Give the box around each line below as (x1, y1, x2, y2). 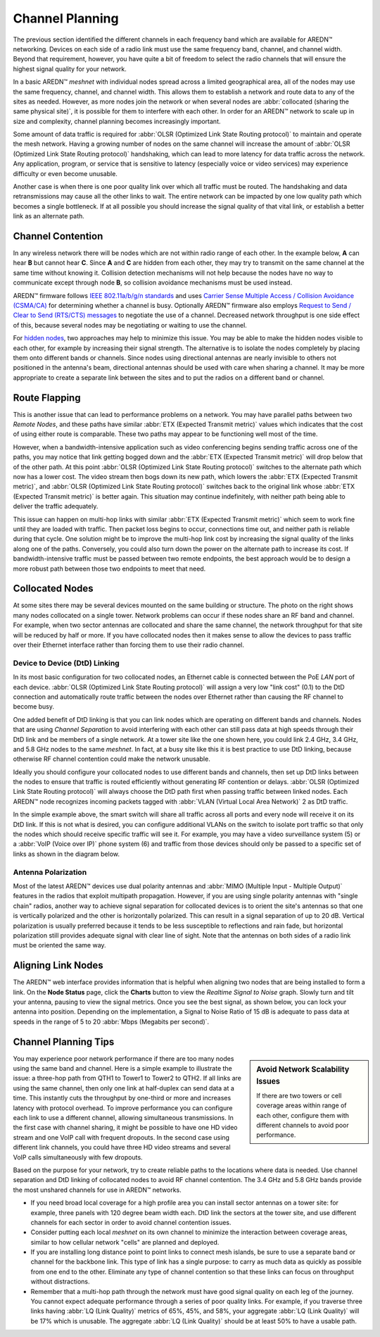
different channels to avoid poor (256, 1121, 350, 1129)
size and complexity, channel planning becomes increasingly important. (13, 117, 221, 125)
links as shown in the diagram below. (13, 850, 120, 858)
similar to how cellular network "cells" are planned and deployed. (30, 1238, 220, 1246)
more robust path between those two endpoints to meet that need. (13, 564, 206, 573)
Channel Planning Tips (13, 1036, 115, 1047)
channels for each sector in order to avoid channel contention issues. (30, 1218, 232, 1226)
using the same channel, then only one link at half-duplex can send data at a (13, 1083, 235, 1092)
